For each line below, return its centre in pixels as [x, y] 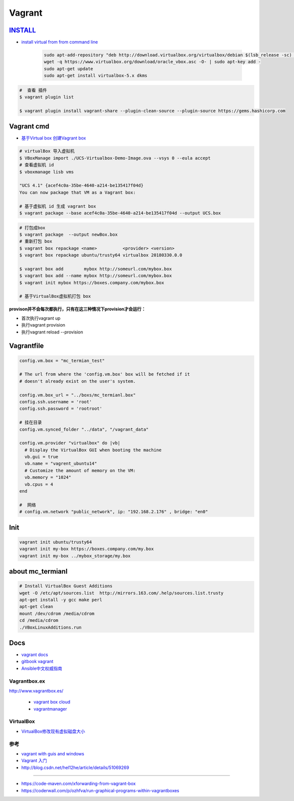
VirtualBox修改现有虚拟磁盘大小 [53, 731]
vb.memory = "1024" [48, 477]
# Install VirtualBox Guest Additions [66, 586]
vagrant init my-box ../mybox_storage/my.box [75, 556]
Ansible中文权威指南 [42, 668]
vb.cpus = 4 [39, 484]
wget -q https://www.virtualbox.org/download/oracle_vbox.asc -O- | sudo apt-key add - [152, 62]
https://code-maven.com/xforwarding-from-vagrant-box [78, 784]
